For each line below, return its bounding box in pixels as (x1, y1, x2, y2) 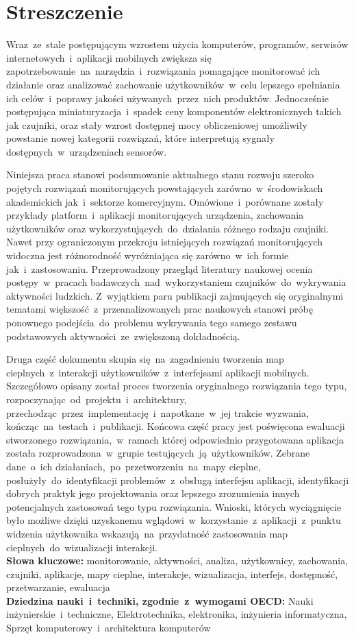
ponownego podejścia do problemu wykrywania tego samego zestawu (6, 315, 297, 329)
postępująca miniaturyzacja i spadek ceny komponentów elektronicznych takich (6, 104, 342, 119)
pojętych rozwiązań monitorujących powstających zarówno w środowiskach (6, 181, 323, 195)
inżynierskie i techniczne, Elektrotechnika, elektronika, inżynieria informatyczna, (6, 607, 347, 621)
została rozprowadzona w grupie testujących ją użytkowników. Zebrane (6, 446, 310, 460)
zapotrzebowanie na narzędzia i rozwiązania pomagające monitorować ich (6, 64, 320, 78)
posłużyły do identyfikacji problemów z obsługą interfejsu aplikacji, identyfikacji (6, 472, 349, 487)
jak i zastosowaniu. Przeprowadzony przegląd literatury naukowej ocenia (6, 261, 313, 276)
